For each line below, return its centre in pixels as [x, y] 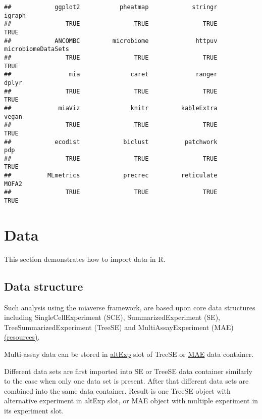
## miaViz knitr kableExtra [111, 108]
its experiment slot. [34, 411]
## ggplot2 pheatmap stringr [111, 7]
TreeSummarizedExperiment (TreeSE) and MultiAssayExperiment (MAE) [119, 327]
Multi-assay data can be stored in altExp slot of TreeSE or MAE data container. [129, 354]
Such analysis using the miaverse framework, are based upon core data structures [130, 307]
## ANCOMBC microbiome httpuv [111, 41]
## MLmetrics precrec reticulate [111, 176]
